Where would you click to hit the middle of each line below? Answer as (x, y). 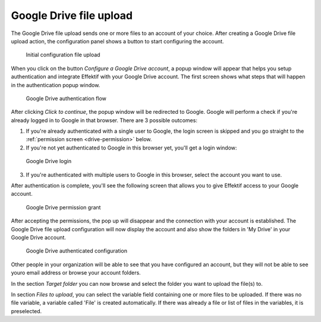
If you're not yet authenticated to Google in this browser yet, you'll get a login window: (131, 148)
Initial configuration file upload (63, 55)
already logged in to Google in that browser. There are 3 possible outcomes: (104, 120)
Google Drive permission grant (63, 207)
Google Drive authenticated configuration (77, 251)
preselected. (26, 311)
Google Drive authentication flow (66, 98)
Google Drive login (48, 161)
